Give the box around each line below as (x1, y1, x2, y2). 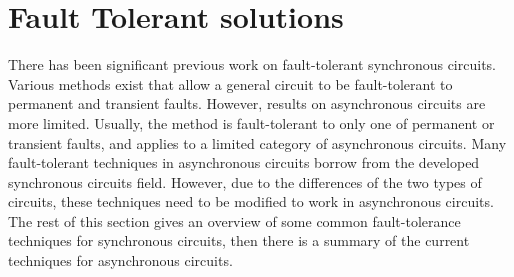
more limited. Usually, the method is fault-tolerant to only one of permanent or (8, 112, 495, 133)
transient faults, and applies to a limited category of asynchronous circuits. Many (8, 132, 507, 153)
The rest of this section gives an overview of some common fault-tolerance (8, 210, 461, 231)
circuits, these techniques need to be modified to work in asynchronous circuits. (8, 191, 494, 212)
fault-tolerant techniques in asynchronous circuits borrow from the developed (8, 152, 480, 173)
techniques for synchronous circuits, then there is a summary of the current (8, 230, 470, 251)
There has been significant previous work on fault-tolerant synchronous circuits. (8, 54, 496, 75)
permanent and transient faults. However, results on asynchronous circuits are (8, 93, 486, 114)
